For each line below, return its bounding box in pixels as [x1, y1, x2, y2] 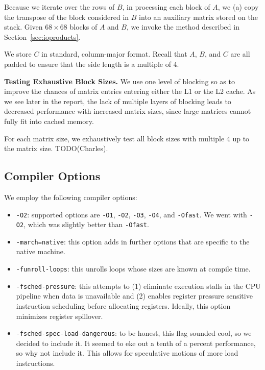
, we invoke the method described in [126, 21, 239, 32]
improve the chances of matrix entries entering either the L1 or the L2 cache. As [4, 86, 256, 96]
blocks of [69, 21, 98, 32]
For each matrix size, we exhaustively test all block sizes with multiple [4, 133, 225, 143]
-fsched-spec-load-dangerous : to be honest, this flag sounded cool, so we [16, 328, 252, 338]
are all [230, 48, 250, 59]
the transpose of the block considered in [4, 11, 129, 22]
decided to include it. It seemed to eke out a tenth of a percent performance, [16, 337, 256, 348]
